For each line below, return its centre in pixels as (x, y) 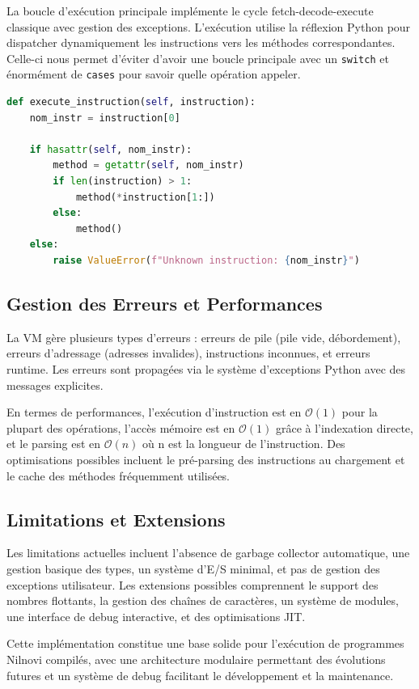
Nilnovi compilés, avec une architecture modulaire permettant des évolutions (196, 659)
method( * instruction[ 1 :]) (145, 197)
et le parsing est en (54, 444)
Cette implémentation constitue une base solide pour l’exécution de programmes (205, 643)
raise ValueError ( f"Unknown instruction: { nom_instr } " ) (206, 261)
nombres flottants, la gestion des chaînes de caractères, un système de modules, (203, 600)
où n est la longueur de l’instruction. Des (244, 444)
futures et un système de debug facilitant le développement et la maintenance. (200, 675)
